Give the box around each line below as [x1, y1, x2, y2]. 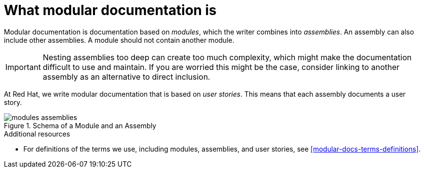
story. [4, 98, 22, 106]
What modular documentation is [4, 2, 217, 18]
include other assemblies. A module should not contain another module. [4, 35, 235, 44]
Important [5, 62, 41, 72]
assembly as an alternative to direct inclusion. [42, 71, 210, 82]
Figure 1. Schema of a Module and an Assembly [4, 121, 156, 130]
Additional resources [4, 129, 70, 138]
